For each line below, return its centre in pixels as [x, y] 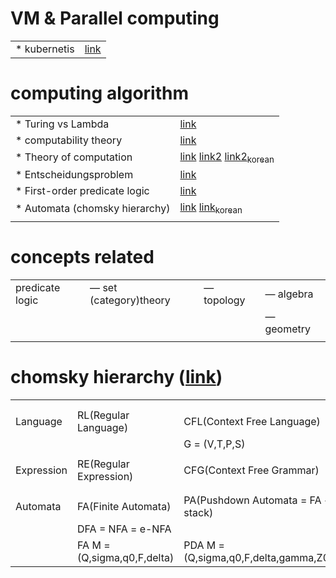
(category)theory [130, 300]
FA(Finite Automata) [124, 507]
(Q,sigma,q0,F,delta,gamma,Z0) [258, 558]
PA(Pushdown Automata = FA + [257, 500]
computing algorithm [100, 93]
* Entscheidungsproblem [74, 175]
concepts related [82, 257]
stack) [198, 513]
